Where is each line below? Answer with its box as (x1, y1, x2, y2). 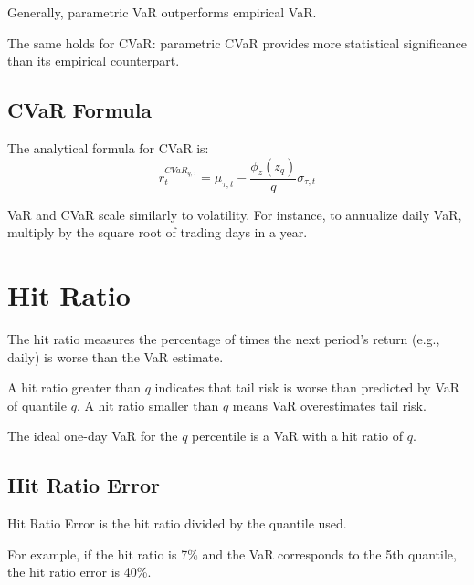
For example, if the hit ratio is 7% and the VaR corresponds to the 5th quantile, (7, 544, 457, 563)
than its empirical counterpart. (7, 51, 180, 70)
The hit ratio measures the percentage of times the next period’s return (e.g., (7, 329, 440, 348)
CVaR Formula (7, 96, 153, 124)
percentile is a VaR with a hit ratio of (192, 426, 404, 445)
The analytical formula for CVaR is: (7, 138, 209, 157)
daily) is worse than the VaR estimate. (7, 347, 224, 366)
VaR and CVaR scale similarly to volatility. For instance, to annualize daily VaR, (7, 204, 462, 224)
